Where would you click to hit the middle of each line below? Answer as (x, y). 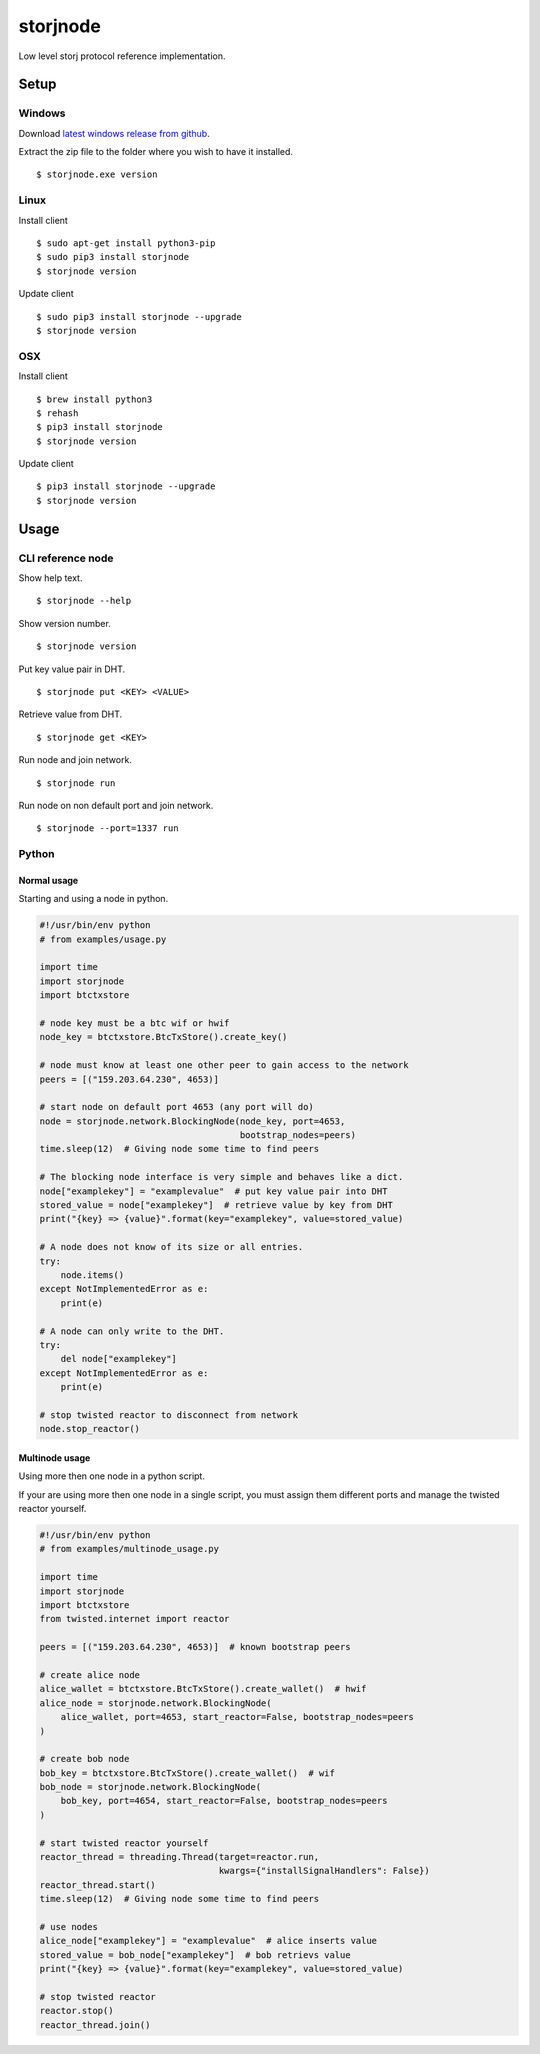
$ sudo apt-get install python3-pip (126, 243)
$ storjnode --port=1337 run (107, 828)
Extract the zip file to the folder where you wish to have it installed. (156, 152)
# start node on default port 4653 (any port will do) (176, 1107)
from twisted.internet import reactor (134, 1619)
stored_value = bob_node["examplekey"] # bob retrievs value (195, 1954)
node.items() (92, 1275)
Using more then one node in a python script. (111, 1476)
